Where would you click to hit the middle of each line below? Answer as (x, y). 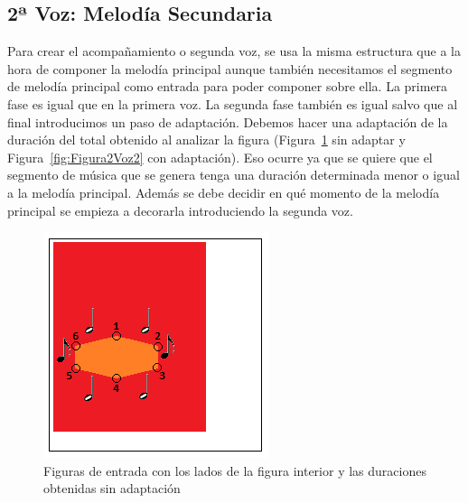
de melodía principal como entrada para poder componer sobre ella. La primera (228, 86)
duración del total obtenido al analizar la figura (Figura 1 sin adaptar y (206, 140)
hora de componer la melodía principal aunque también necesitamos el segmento (230, 68)
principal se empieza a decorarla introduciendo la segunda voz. (180, 210)
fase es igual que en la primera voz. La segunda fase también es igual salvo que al (233, 103)
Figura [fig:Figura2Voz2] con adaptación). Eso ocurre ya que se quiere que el (220, 157)
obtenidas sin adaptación (112, 488)
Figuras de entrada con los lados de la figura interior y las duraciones (235, 470)
